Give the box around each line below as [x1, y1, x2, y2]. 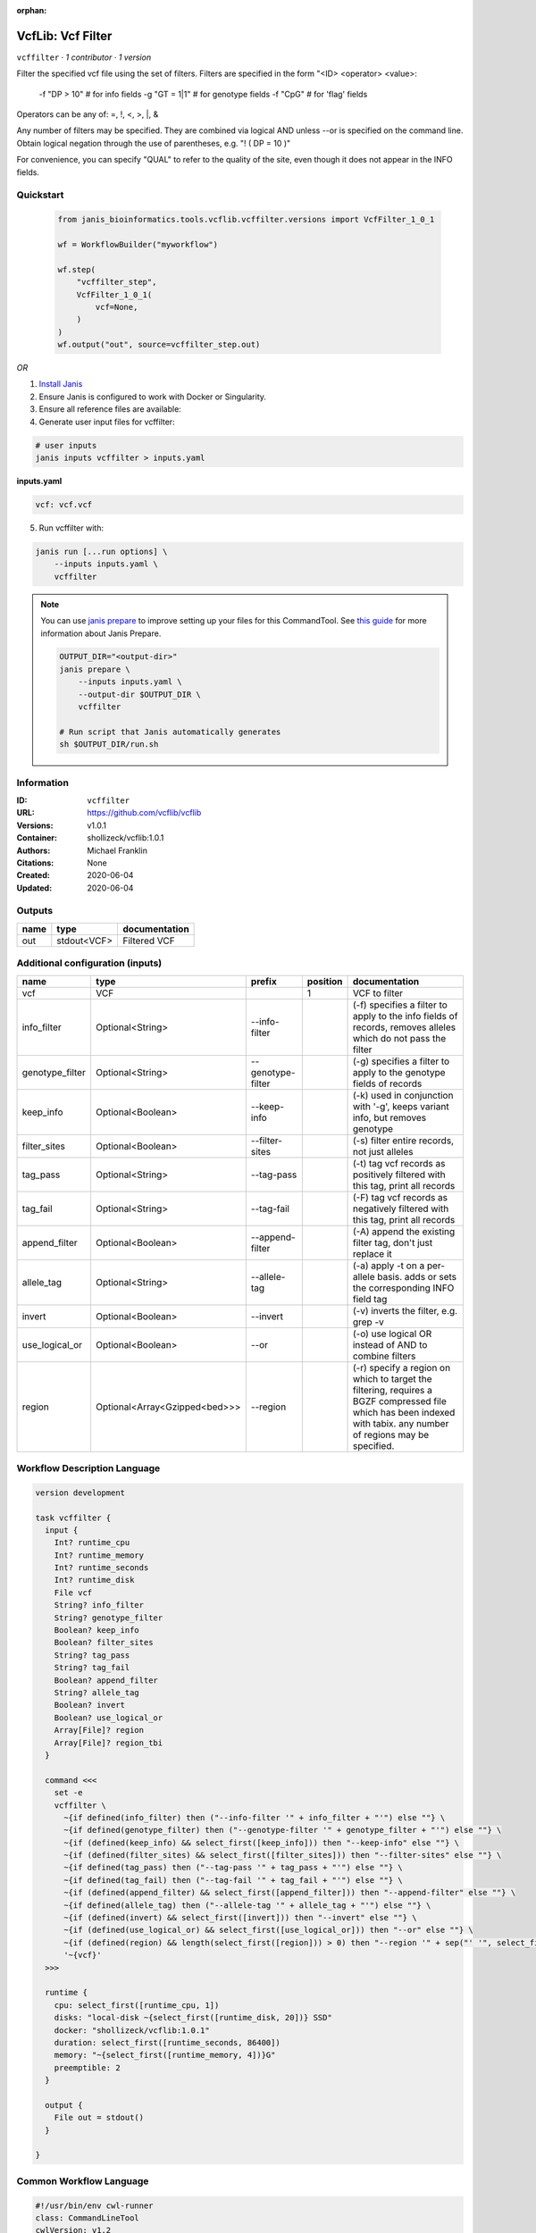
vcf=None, [95, 302, 138, 312]
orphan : [16, 5, 47, 15]
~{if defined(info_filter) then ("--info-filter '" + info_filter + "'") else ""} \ [63, 1812, 446, 1822]
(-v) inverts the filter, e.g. [352, 1304, 458, 1317]
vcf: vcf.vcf [35, 499, 93, 509]
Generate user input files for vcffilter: [38, 416, 175, 427]
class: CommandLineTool [35, 2212, 140, 2223]
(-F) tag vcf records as [352, 1191, 448, 1203]
